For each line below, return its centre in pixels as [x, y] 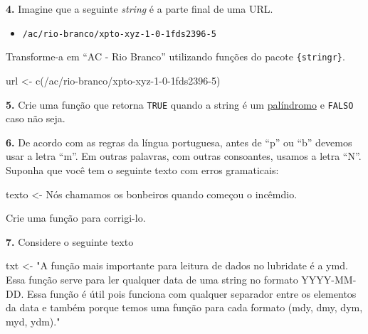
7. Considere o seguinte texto [70, 241]
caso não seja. [36, 118]
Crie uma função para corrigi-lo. [76, 218]
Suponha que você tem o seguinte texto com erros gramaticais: [142, 169]
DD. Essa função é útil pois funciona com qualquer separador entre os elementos [181, 293]
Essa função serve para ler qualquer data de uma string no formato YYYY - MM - [181, 279]
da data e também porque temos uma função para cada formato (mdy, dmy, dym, [184, 307]
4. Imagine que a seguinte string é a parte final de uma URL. [140, 9]
